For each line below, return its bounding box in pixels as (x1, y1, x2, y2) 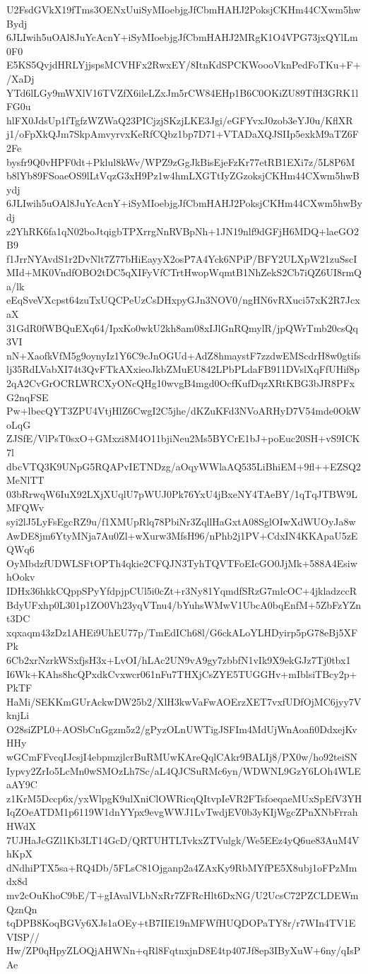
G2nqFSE (6, 389, 49, 404)
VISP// (6, 929, 40, 944)
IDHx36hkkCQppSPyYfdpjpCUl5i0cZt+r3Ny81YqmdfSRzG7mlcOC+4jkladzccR (6, 583, 357, 598)
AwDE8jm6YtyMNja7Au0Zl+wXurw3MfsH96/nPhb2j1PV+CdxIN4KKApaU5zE (6, 528, 358, 542)
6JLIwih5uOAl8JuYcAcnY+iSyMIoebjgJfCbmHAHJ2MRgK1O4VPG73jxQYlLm (6, 30, 358, 44)
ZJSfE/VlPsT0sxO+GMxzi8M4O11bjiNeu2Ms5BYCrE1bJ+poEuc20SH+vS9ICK (6, 431, 360, 446)
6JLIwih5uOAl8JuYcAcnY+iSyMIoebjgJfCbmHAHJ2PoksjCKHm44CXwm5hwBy (6, 196, 362, 210)
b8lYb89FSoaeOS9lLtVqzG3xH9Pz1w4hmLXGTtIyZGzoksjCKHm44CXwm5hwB (6, 168, 360, 183)
